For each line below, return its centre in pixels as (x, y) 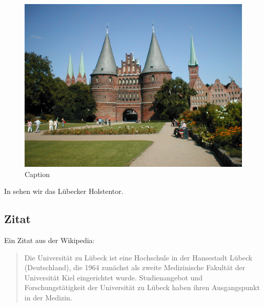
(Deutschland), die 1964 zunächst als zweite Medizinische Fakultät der (135, 267)
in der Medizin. (48, 297)
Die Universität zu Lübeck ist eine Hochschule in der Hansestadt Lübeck (138, 257)
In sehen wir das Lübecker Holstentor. (64, 191)
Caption (37, 174)
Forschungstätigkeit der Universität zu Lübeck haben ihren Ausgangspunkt (142, 287)
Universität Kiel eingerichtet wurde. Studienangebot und (113, 277)
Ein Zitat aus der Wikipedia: (49, 240)
